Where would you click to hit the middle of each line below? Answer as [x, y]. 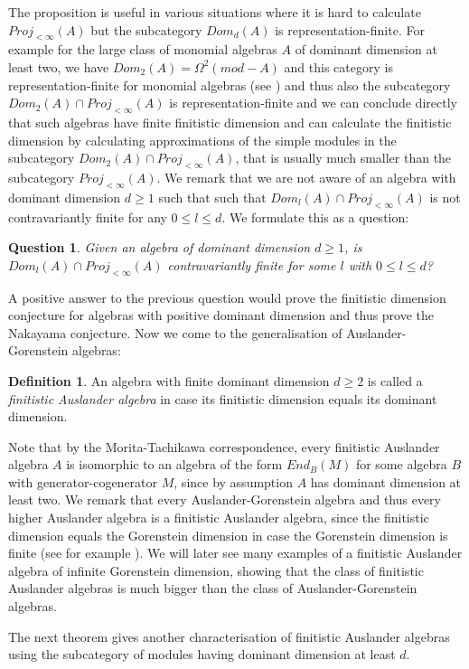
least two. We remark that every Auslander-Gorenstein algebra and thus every [225, 499]
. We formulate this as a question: [315, 217]
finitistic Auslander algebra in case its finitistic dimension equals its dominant [223, 398]
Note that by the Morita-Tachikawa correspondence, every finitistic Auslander [224, 446]
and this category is [338, 66]
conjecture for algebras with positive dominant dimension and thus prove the [221, 315]
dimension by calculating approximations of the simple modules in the [202, 140]
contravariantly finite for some [252, 264]
